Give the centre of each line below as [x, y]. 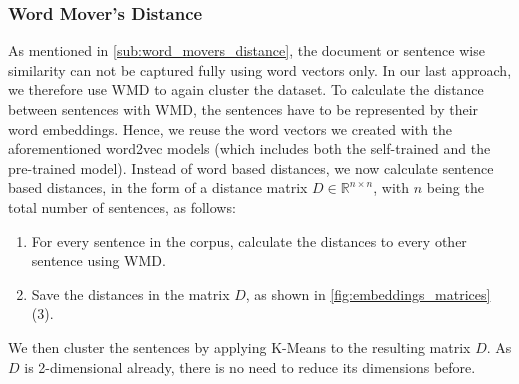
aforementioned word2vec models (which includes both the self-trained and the [249, 148]
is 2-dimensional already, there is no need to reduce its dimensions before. [250, 366]
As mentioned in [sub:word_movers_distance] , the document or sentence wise [246, 50]
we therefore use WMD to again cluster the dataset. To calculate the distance [246, 89]
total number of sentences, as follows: [122, 206]
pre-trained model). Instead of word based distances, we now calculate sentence [251, 167]
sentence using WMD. [98, 260]
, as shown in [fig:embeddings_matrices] [368, 293]
